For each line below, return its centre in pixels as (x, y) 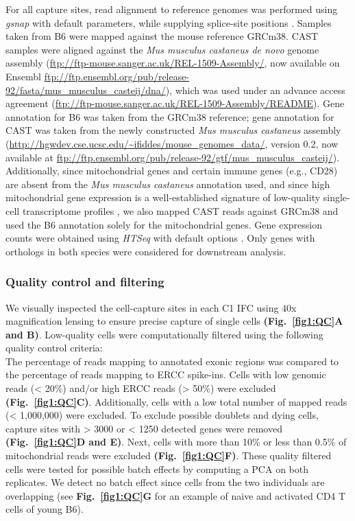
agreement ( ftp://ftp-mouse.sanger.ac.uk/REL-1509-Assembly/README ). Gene (175, 103)
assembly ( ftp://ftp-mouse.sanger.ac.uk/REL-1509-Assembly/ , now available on (173, 63)
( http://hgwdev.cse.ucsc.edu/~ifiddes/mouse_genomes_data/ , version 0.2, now (172, 143)
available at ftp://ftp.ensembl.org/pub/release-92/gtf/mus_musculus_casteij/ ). (173, 157)
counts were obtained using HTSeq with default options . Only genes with (160, 238)
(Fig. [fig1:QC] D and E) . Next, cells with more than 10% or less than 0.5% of (176, 442)
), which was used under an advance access (255, 90)
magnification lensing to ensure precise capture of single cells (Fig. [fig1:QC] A (174, 321)
